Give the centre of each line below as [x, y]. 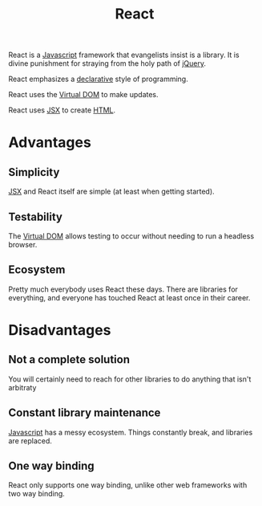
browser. [23, 245]
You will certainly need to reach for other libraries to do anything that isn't [130, 379]
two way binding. [37, 494]
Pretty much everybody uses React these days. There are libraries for [123, 289]
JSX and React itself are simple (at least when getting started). [111, 192]
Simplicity [34, 172]
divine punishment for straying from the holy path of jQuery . [107, 63]
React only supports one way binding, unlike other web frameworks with [128, 485]
